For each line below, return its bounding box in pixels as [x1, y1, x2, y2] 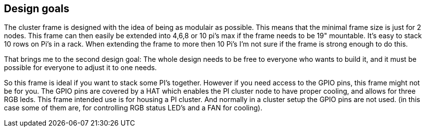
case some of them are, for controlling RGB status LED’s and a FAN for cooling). [4, 104, 262, 112]
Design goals [4, 2, 70, 15]
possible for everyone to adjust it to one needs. [4, 63, 157, 72]
